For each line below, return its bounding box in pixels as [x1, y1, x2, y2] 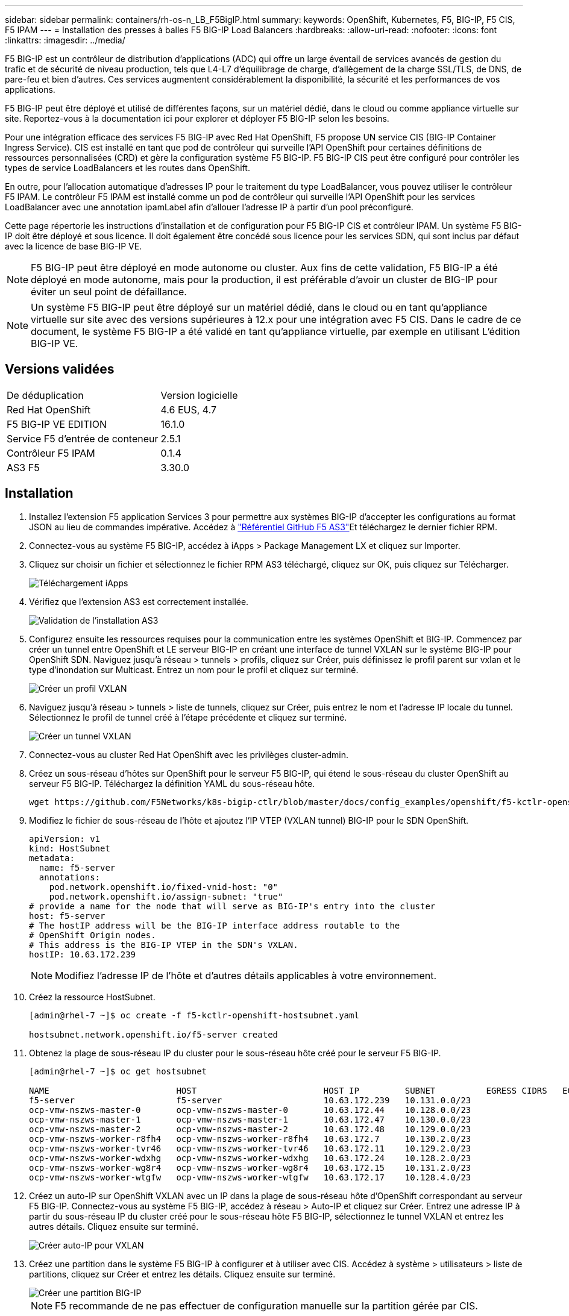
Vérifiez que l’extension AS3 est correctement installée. [29, 596, 249, 607]
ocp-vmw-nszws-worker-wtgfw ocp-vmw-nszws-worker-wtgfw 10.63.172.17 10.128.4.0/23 [29, 1172, 471, 1182]
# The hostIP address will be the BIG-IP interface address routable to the [29, 920, 400, 930]
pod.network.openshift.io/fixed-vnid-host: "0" [49, 882, 278, 892]
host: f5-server [29, 910, 105, 921]
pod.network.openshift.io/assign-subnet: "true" [49, 891, 283, 901]
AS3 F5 [7, 461, 40, 474]
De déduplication [7, 389, 84, 401]
